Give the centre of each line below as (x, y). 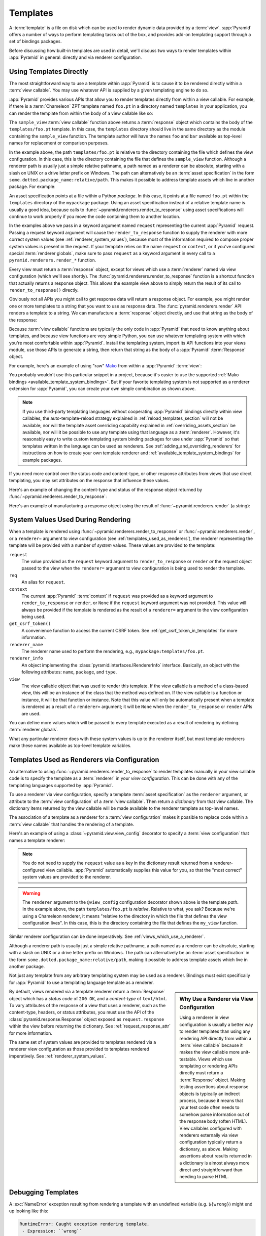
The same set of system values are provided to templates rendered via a (83, 1042)
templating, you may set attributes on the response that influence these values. (89, 481)
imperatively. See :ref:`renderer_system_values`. (58, 1056)
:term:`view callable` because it (211, 1045)
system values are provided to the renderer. (67, 877)
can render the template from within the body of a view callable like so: (81, 113)
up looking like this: (29, 1211)
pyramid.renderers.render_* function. (52, 260)
